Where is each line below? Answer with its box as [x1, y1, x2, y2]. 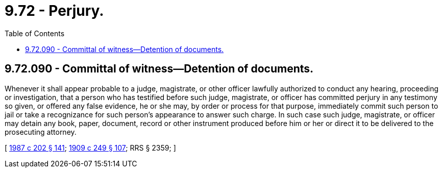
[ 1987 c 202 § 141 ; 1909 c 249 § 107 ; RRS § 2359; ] [5, 143, 176, 152]
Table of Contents [5, 29, 65, 38]
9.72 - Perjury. [5, 2, 104, 19]
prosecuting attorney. [5, 127, 77, 136]
